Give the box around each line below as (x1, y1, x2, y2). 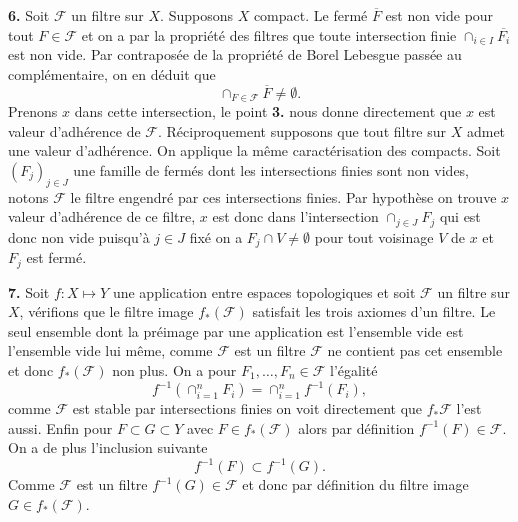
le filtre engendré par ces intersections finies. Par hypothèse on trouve (70, 186, 497, 207)
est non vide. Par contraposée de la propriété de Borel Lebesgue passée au (8, 44, 462, 65)
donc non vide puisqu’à (8, 226, 150, 247)
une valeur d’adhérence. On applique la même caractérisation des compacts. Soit (8, 140, 501, 161)
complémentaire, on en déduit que (8, 63, 216, 84)
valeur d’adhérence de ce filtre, (8, 206, 196, 227)
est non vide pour (385, 5, 494, 25)
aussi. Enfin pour (8, 417, 113, 438)
